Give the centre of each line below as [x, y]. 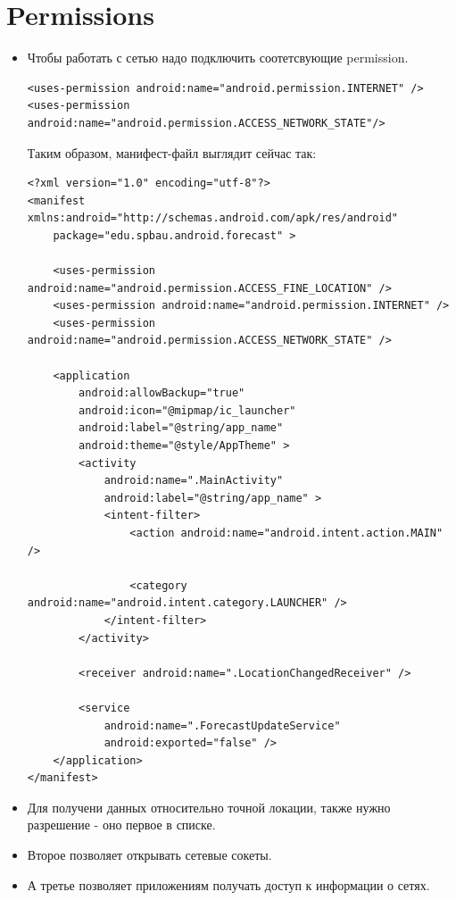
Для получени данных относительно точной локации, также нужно [209, 807]
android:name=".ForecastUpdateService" [222, 725]
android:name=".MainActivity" [194, 481]
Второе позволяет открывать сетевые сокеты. [149, 855]
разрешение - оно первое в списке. [121, 825]
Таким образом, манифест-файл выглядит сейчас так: [172, 152]
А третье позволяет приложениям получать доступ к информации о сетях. [228, 884]
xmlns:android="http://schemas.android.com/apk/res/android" [213, 218]
